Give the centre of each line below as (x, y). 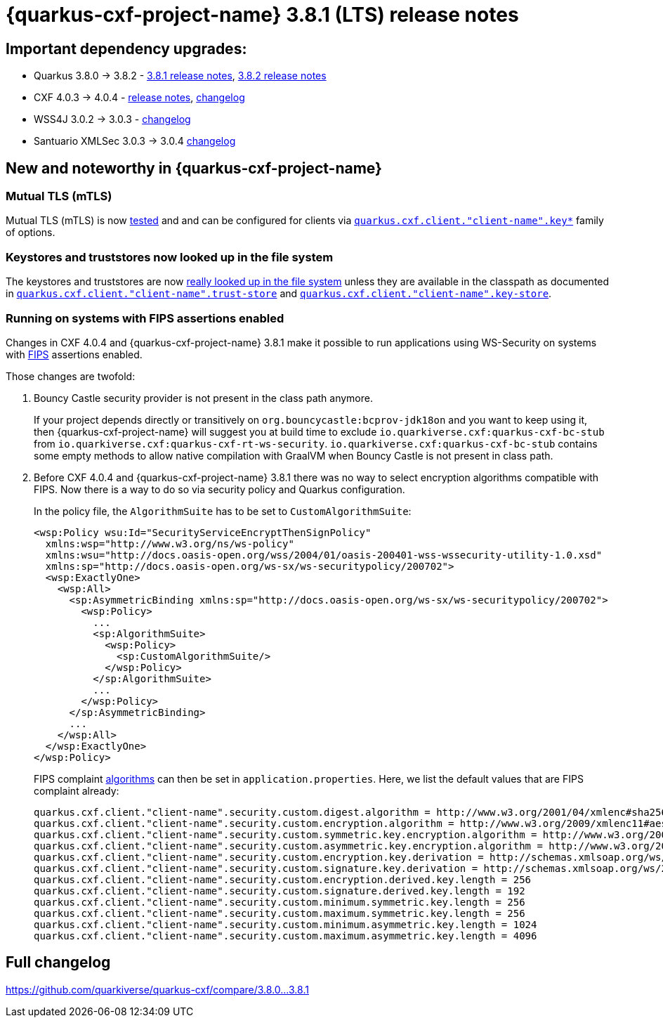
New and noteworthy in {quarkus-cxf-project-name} (194, 168)
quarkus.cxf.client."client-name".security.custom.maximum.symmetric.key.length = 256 (280, 913)
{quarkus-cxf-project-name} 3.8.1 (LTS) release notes (262, 15)
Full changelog (58, 963)
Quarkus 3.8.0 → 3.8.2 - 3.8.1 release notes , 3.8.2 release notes (180, 76)
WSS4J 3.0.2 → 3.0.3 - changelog (112, 119)
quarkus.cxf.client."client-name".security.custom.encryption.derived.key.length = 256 (283, 879)
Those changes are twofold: (71, 376)
